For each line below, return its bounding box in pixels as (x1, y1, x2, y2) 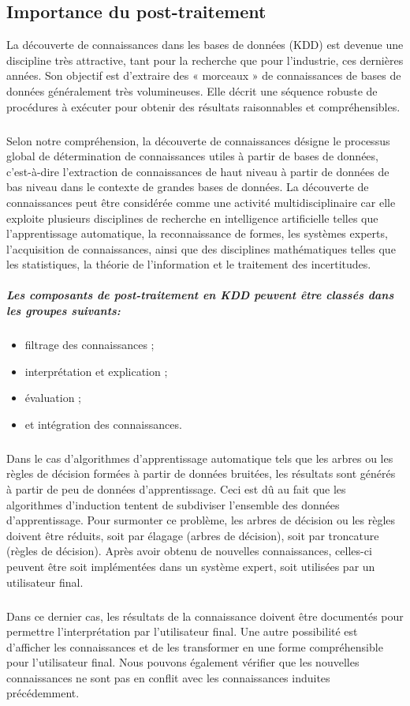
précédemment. (6, 685, 80, 701)
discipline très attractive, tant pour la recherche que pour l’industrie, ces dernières (6, 51, 404, 68)
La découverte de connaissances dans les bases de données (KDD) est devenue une (6, 36, 404, 53)
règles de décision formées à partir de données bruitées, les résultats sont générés (6, 465, 396, 482)
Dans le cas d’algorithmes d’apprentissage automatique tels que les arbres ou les (6, 449, 393, 466)
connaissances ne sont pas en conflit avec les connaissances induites (6, 669, 330, 685)
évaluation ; (24, 389, 81, 406)
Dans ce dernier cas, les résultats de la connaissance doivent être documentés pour (6, 607, 404, 624)
